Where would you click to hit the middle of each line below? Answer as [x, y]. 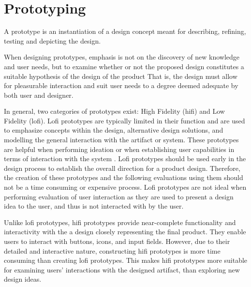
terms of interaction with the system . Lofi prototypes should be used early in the [125, 159]
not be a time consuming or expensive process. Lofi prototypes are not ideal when [125, 187]
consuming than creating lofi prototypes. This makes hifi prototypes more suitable [126, 260]
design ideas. [23, 279]
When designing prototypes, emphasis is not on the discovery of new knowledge [122, 57]
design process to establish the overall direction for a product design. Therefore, [122, 168]
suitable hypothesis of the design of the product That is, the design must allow [121, 76]
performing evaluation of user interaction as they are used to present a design [119, 196]
